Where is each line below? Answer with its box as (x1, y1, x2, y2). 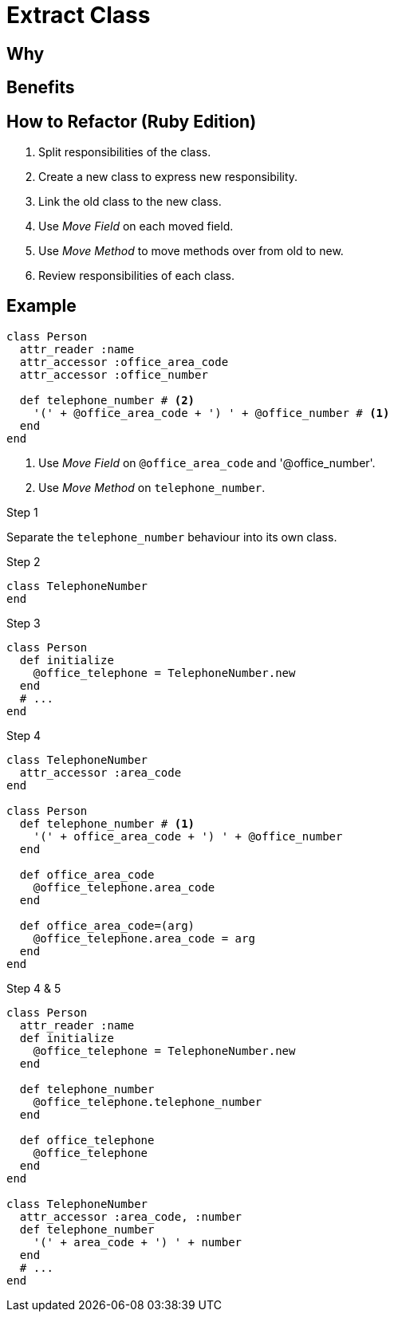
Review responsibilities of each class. (38, 269, 235, 283)
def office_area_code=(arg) (19, 919, 195, 932)
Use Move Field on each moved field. (38, 219, 234, 234)
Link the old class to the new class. (38, 195, 222, 209)
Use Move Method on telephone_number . (38, 480, 266, 494)
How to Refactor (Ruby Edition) (6, 111, 257, 132)
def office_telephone (19, 1133, 155, 1147)
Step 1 (6, 505, 38, 519)
